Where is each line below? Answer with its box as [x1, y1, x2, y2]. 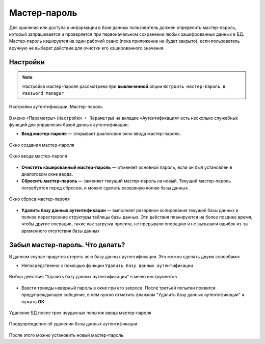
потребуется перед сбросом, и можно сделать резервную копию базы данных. [21, 185, 189, 191]
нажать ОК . [21, 298, 46, 304]
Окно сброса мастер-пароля [9, 196, 70, 202]
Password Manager [22, 90, 64, 96]
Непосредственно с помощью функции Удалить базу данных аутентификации [21, 263, 193, 268]
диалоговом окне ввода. [21, 171, 73, 177]
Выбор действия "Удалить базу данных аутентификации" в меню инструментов [9, 274, 177, 280]
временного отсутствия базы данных [21, 228, 100, 234]
